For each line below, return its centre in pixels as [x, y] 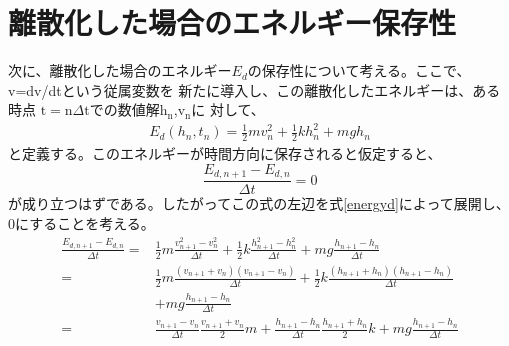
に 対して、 [228, 109]
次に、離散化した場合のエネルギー [120, 70]
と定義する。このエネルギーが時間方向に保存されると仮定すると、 [225, 153]
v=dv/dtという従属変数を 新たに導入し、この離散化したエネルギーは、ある [254, 89]
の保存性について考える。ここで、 [359, 70]
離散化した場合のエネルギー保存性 [232, 22]
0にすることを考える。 [81, 222]
